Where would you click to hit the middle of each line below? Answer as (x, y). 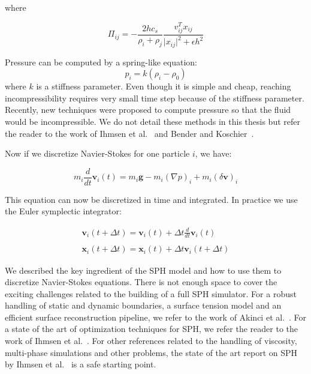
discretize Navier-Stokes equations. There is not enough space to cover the (141, 282)
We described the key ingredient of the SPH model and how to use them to (143, 270)
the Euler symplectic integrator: (63, 211)
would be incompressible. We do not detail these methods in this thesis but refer (153, 122)
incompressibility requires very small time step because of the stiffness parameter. (155, 98)
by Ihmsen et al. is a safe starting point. (81, 364)
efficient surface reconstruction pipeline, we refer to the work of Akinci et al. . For (156, 317)
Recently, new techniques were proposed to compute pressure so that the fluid (148, 110)
